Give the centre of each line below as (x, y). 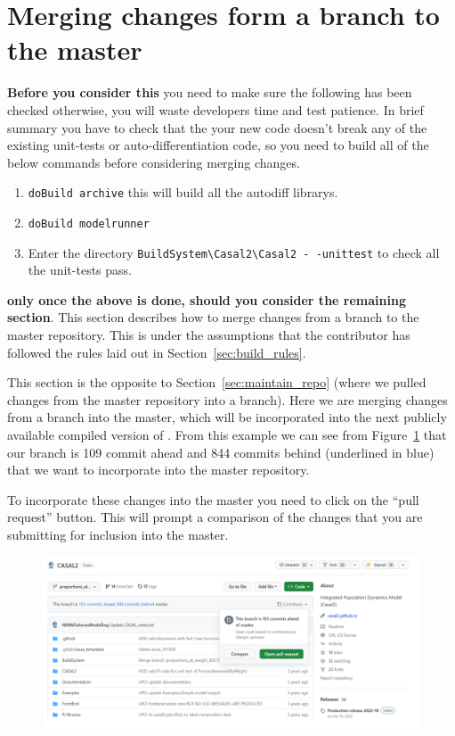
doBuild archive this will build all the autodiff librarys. (183, 192)
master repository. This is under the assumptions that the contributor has (209, 335)
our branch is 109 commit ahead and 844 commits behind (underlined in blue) (221, 452)
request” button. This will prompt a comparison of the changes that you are (215, 517)
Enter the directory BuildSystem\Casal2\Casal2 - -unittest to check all (234, 252)
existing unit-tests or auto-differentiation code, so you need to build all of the (218, 145)
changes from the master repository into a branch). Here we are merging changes (227, 399)
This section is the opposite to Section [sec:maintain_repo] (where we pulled (217, 382)
